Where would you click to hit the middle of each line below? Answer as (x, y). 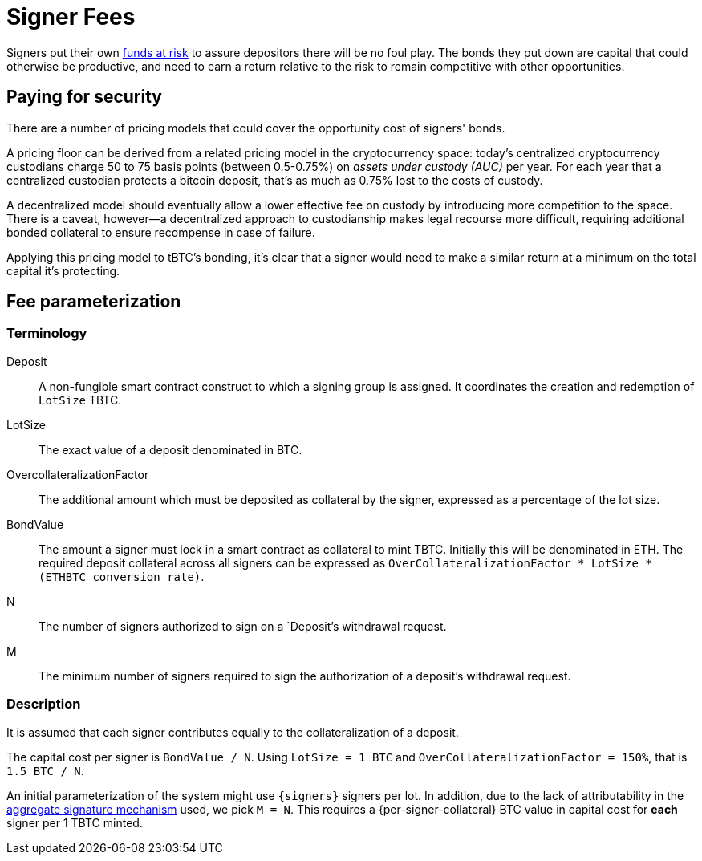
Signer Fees (71, 17)
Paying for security (84, 97)
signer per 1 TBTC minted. (75, 822)
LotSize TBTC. (80, 400)
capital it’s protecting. (63, 270)
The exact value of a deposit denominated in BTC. (170, 449)
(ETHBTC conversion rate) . (122, 576)
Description (44, 704)
